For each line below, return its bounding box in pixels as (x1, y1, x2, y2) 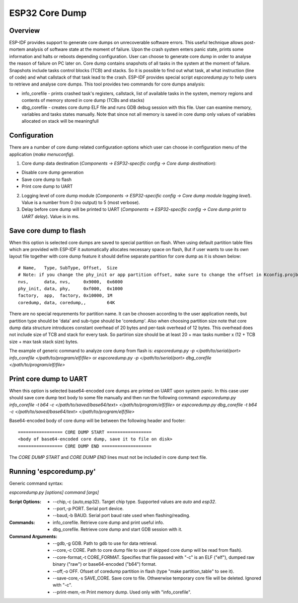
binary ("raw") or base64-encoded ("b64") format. (53, 561, 157, 567)
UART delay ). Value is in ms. (21, 213, 79, 219)
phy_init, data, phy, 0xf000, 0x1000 (18, 286, 123, 292)
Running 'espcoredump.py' (9, 467, 96, 476)
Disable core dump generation (21, 170, 84, 175)
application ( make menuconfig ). (9, 151, 74, 157)
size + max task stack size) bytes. (9, 339, 79, 345)
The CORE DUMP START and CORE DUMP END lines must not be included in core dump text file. (9, 454, 208, 460)
